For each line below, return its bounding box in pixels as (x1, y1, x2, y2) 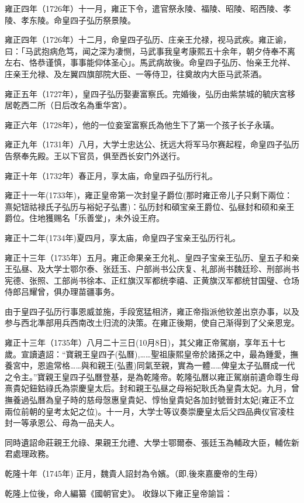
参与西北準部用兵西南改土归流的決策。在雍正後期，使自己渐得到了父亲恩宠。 (5, 316, 299, 329)
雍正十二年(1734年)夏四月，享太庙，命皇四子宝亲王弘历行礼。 (5, 231, 240, 243)
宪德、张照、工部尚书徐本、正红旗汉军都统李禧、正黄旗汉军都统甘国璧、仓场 (5, 274, 299, 286)
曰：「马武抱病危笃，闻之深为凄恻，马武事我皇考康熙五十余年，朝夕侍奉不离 (5, 44, 295, 57)
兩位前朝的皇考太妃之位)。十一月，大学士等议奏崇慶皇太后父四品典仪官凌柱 (5, 405, 295, 417)
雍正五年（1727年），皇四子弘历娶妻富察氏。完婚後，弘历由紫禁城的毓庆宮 (5, 87, 287, 99)
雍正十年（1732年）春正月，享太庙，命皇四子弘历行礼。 (5, 169, 217, 181)
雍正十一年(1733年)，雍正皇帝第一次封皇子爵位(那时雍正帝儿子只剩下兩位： (5, 189, 293, 201)
